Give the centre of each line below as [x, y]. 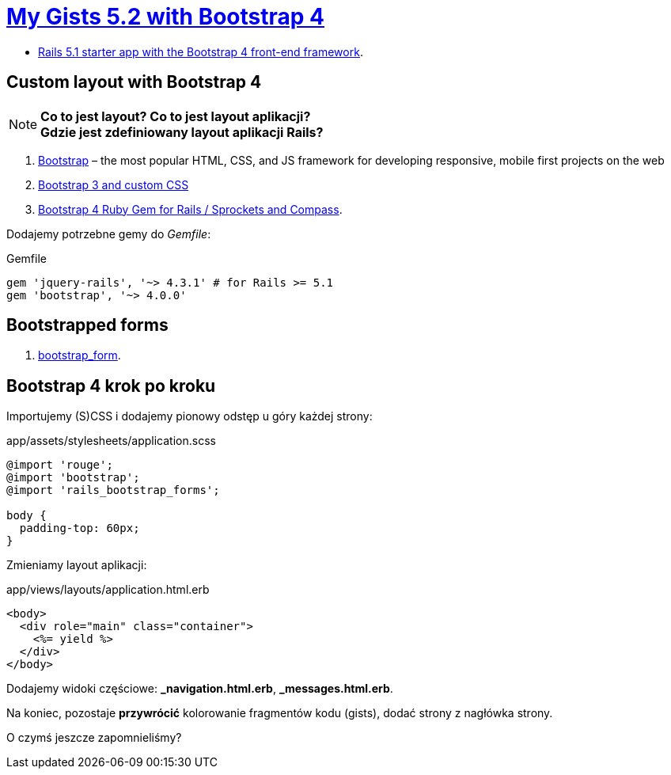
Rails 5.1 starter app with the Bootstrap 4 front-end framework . [201, 51]
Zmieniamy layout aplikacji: [77, 565]
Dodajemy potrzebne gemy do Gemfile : [109, 234]
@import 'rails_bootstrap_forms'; [113, 490]
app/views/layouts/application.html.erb [108, 590]
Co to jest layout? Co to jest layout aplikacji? [176, 116]
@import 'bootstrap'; [73, 478]
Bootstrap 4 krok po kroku [111, 386]
